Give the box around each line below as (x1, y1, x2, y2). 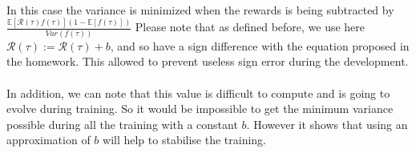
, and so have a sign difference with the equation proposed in (110, 37, 410, 54)
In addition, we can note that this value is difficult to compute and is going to (6, 84, 390, 101)
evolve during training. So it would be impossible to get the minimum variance (6, 100, 394, 117)
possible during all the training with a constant (6, 115, 238, 132)
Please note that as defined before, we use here (135, 18, 366, 35)
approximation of (6, 131, 91, 148)
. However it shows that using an (246, 115, 408, 132)
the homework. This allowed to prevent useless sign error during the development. (6, 53, 409, 70)
